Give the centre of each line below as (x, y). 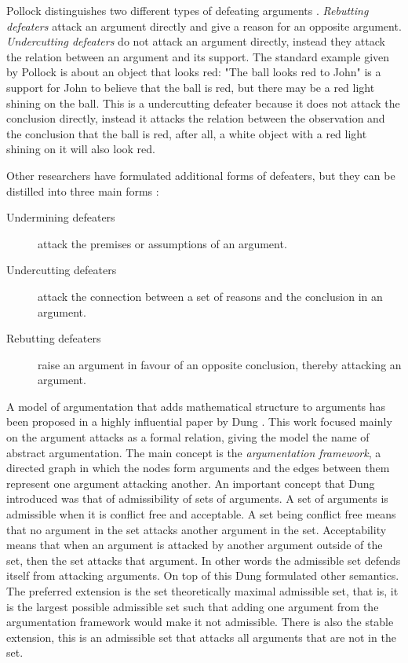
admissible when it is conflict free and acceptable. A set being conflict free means (201, 514)
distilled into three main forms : (83, 190)
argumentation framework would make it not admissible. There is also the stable (200, 622)
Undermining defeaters (61, 217)
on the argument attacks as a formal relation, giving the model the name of (188, 437)
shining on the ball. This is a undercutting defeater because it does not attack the (203, 103)
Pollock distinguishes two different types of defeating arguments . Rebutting (188, 10)
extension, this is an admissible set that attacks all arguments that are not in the (201, 637)
